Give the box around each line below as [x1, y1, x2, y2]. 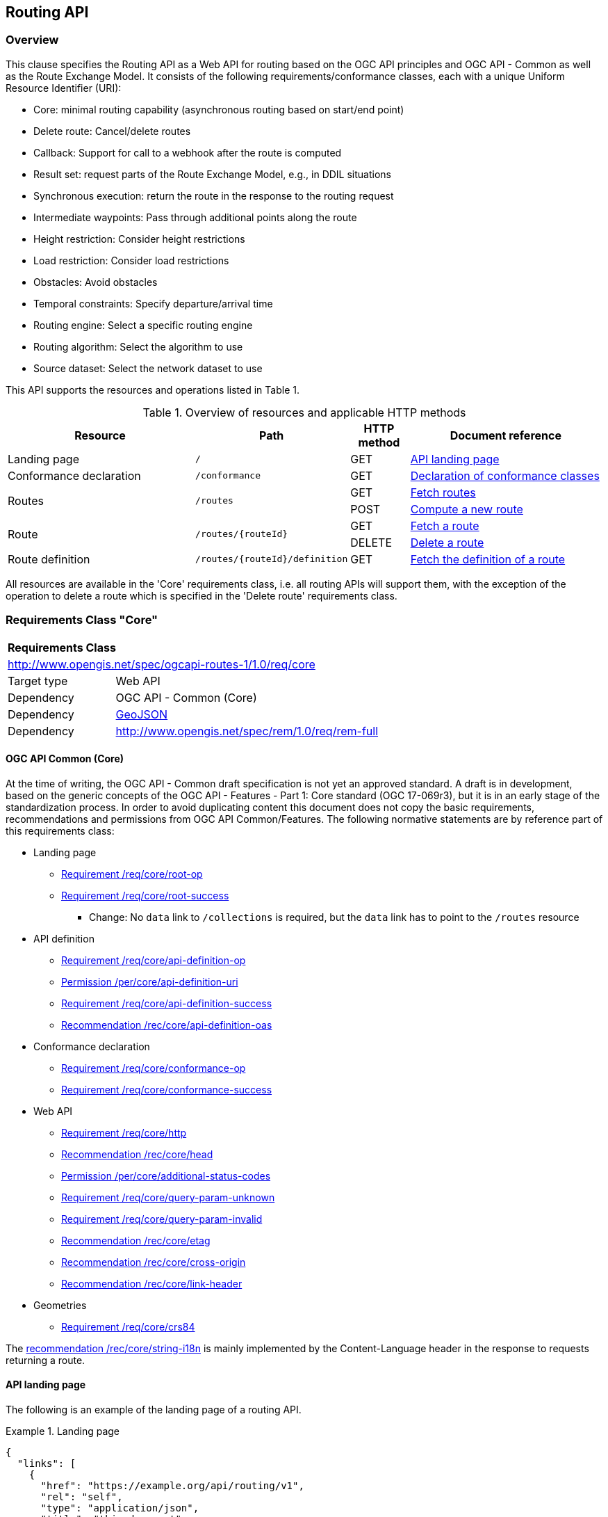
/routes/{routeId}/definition [195, 554, 348, 565]
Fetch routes [410, 485, 476, 499]
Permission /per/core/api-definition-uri [61, 975, 238, 988]
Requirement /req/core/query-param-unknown [61, 1191, 275, 1203]
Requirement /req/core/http [61, 1126, 187, 1139]
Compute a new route [410, 501, 523, 516]
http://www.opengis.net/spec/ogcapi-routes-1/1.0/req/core [8, 657, 315, 671]
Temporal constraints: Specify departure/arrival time [33, 297, 273, 310]
